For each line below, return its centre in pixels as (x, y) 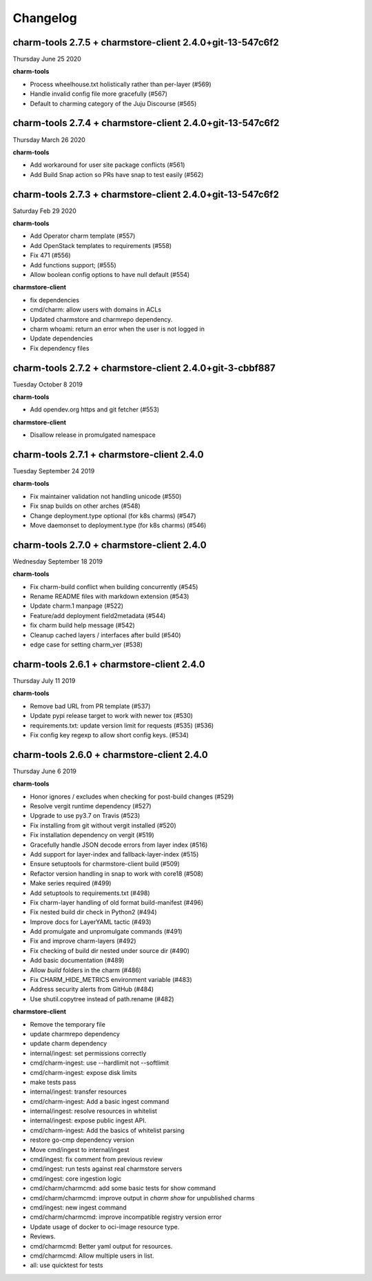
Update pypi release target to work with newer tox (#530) (111, 716)
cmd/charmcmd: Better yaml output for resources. (101, 1246)
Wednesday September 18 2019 (58, 561)
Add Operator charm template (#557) (83, 236)
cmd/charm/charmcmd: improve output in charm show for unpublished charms (142, 1198)
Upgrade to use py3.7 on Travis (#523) (85, 816)
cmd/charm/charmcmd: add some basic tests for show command (123, 1188)
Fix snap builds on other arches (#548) (85, 506)
